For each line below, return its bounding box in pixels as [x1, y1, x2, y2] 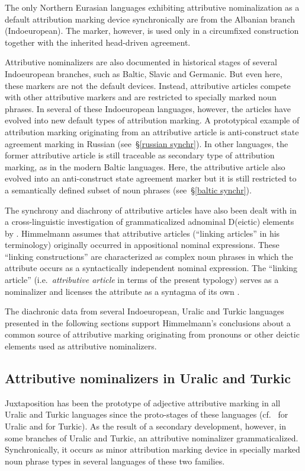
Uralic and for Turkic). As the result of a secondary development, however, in [5, 420, 286, 432]
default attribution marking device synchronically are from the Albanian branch [5, 12, 295, 25]
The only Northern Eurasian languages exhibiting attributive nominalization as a [5, 1, 300, 13]
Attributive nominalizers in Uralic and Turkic [5, 369, 291, 387]
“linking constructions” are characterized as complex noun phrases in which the [5, 250, 293, 262]
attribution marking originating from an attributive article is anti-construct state [5, 125, 299, 138]
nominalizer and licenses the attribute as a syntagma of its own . [5, 285, 240, 297]
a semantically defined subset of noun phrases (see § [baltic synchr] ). [5, 183, 252, 196]
